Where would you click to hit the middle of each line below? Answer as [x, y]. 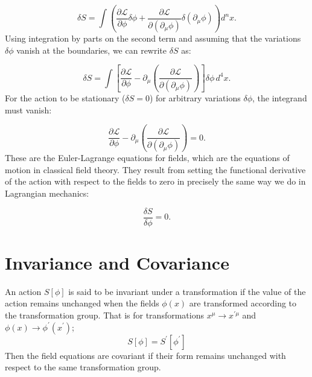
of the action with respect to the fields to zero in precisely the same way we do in [155, 181]
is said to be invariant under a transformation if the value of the [187, 291]
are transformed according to [243, 303]
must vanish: [28, 109]
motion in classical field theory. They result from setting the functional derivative [155, 169]
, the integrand [280, 98]
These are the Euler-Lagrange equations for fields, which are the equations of [147, 158]
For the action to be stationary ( [65, 98]
